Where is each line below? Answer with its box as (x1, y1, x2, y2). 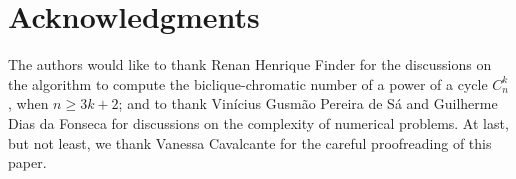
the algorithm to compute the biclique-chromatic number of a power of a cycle (8, 73, 488, 94)
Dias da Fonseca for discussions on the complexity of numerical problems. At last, (8, 112, 509, 133)
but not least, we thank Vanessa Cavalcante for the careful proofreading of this (8, 132, 492, 153)
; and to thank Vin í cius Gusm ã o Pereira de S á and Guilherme (118, 93, 498, 114)
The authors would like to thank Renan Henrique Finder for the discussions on (8, 54, 492, 75)
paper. (8, 152, 47, 173)
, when (8, 93, 49, 114)
